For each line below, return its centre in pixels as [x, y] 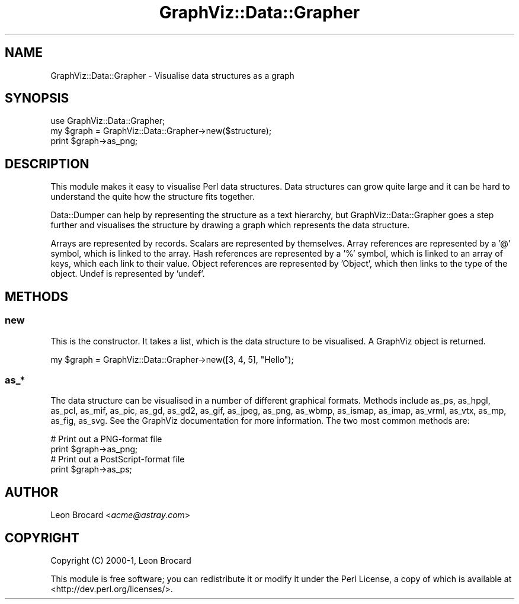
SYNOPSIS [37, 98]
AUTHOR [32, 492]
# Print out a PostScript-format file [118, 459]
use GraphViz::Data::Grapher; [108, 121]
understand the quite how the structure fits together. [153, 197]
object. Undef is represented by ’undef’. [128, 274]
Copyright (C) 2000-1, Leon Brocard [121, 560]
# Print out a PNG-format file [106, 439]
